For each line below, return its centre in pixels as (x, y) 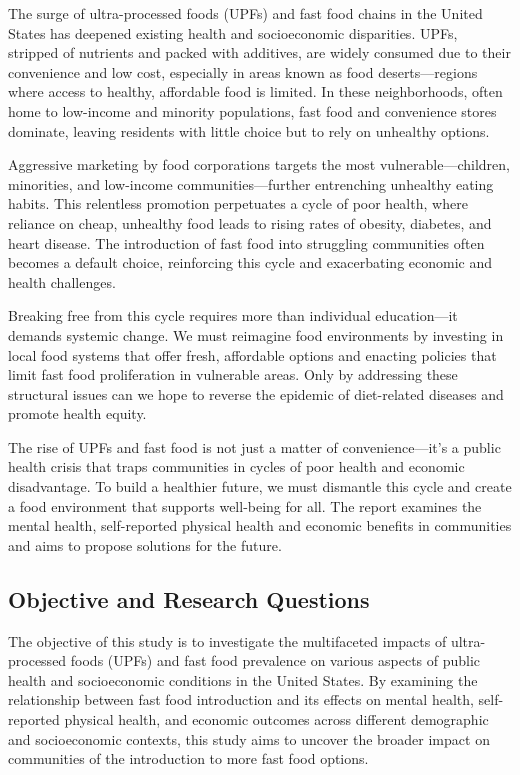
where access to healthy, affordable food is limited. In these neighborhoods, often (255, 91)
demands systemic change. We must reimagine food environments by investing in (256, 334)
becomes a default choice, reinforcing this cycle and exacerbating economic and (250, 262)
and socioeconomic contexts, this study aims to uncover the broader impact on (249, 738)
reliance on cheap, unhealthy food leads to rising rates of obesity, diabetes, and (250, 222)
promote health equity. (77, 413)
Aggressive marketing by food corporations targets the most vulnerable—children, (259, 164)
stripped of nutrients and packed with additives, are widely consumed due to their (259, 52)
